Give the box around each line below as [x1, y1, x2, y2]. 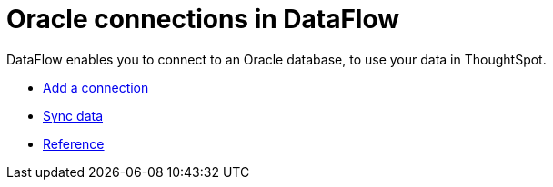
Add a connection [43, 79, 149, 95]
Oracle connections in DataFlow [6, 4, 400, 34]
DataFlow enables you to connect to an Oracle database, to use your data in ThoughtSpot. [6, 51, 547, 67]
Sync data [43, 107, 104, 123]
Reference [43, 135, 105, 152]
